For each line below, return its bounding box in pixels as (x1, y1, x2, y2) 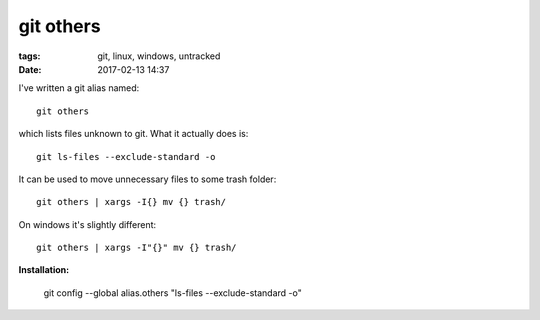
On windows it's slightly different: (18, 218, 157, 230)
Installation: (18, 264, 70, 276)
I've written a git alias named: (18, 82, 140, 94)
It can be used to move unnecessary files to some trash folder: (18, 173, 277, 185)
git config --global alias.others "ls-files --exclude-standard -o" (43, 286, 302, 299)
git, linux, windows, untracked (97, 50, 221, 62)
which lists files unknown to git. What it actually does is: (18, 128, 249, 140)
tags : (18, 50, 41, 62)
